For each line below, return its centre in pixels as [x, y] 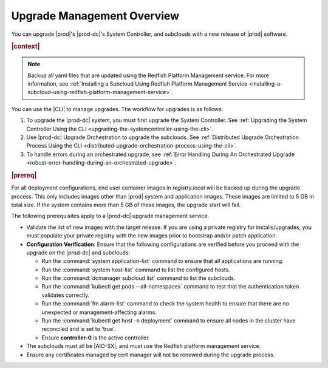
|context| [26, 47]
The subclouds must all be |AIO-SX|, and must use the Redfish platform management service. [144, 346]
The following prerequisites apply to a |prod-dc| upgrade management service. [110, 216]
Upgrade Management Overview [95, 16]
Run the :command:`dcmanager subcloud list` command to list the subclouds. [138, 278]
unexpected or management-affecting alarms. [99, 312]
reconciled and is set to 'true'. [79, 329]
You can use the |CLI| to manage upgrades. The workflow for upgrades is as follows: [117, 109]
